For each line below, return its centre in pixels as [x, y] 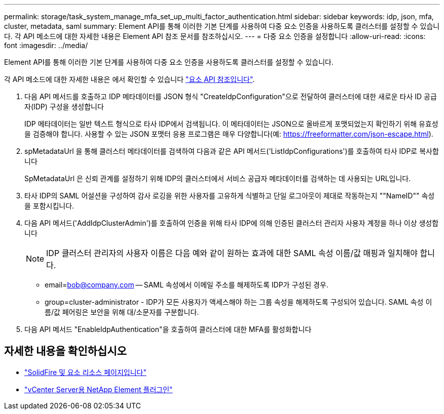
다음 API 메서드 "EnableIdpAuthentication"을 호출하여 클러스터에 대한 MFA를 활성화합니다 [168, 329]
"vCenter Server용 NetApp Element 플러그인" [99, 389]
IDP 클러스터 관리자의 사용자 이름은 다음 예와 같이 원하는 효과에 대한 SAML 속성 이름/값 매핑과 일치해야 [232, 253]
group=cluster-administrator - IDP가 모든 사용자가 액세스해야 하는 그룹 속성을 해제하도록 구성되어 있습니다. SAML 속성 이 [238, 302]
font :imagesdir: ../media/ [46, 45]
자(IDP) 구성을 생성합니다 [64, 107]
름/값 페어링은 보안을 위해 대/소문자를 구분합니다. [122, 312]
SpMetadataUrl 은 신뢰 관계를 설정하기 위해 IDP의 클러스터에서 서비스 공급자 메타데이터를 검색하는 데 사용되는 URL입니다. [218, 178]
